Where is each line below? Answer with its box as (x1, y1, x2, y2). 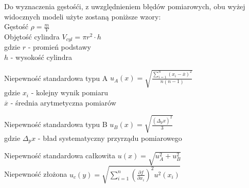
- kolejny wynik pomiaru (31, 87, 109, 98)
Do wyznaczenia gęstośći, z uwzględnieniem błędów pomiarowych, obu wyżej (4, 1, 245, 11)
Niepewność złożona (4, 169, 67, 179)
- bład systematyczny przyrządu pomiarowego (38, 132, 182, 143)
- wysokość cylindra (10, 52, 72, 62)
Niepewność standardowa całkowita (4, 150, 116, 161)
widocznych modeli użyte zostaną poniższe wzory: (4, 11, 161, 22)
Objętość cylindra (4, 31, 60, 42)
